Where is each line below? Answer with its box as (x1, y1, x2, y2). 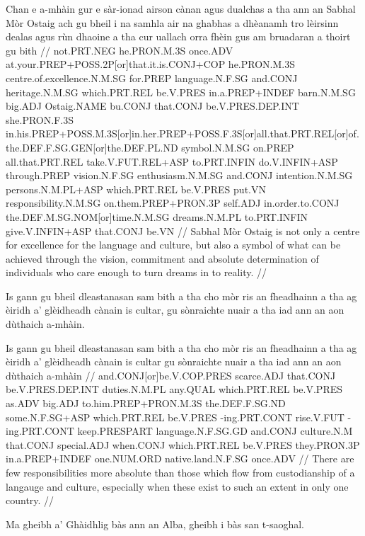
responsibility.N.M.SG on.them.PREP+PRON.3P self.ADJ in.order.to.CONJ (6, 195, 340, 210)
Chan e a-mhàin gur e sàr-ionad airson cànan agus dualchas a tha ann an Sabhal (6, 1, 356, 16)
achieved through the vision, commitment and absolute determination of (6, 251, 319, 266)
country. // (6, 493, 54, 508)
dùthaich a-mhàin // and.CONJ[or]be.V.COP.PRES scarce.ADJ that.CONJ (6, 367, 336, 382)
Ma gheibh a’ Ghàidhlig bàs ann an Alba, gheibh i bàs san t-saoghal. (6, 516, 305, 531)
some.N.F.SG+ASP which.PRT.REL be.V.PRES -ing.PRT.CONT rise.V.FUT (6, 409, 344, 424)
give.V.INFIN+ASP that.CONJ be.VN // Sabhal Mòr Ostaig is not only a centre (6, 223, 360, 238)
